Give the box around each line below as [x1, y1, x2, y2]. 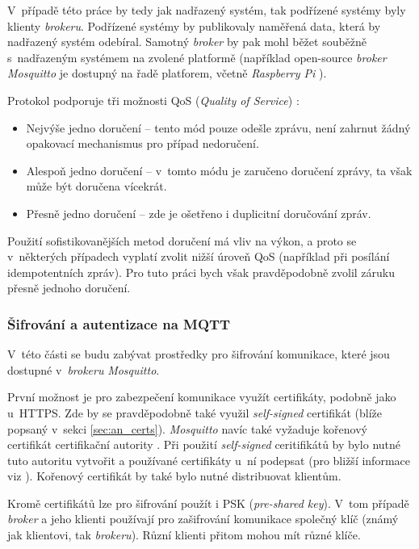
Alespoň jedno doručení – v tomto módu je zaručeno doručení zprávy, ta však [26, 161, 413, 178]
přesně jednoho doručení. [7, 279, 131, 296]
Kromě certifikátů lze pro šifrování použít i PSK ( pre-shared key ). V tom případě [7, 494, 409, 511]
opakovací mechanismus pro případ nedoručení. [26, 135, 259, 152]
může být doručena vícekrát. [26, 178, 167, 195]
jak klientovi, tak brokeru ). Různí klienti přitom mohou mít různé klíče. [7, 526, 361, 543]
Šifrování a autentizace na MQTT [7, 313, 231, 333]
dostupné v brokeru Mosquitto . [7, 361, 160, 378]
